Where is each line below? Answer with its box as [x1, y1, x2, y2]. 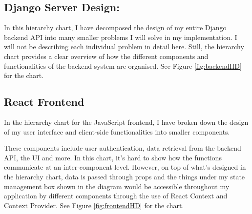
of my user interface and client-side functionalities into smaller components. [4, 126, 230, 136]
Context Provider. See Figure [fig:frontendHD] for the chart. [4, 200, 184, 210]
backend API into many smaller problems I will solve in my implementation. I [4, 32, 237, 42]
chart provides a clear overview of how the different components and [4, 51, 209, 61]
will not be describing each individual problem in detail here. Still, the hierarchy [4, 41, 244, 52]
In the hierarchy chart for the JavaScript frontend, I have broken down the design [4, 117, 249, 127]
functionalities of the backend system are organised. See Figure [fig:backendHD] [4, 60, 242, 71]
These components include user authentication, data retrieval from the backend [4, 143, 241, 153]
